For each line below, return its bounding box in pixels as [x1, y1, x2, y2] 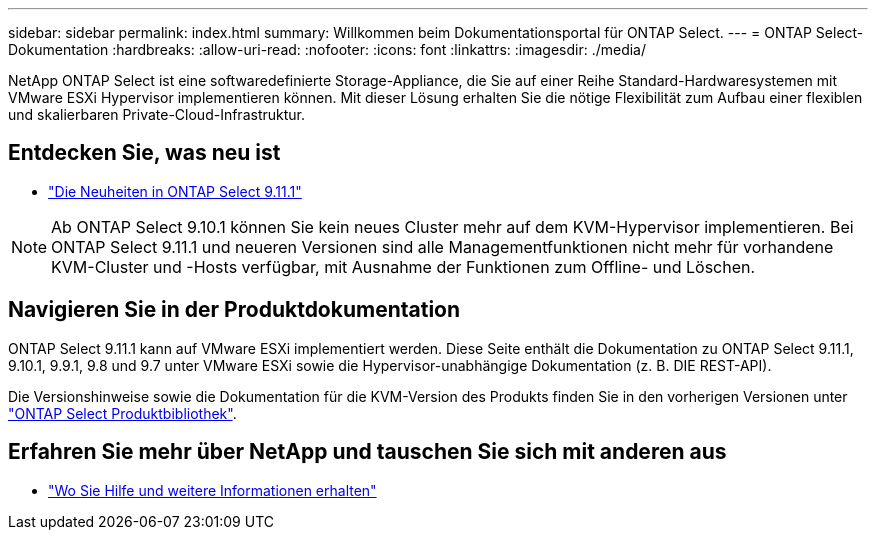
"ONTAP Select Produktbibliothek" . [8, 404, 237, 422]
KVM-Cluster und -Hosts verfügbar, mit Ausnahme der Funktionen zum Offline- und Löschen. [51, 256, 756, 277]
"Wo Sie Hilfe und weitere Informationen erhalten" [48, 481, 377, 499]
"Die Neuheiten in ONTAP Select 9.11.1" [48, 182, 302, 200]
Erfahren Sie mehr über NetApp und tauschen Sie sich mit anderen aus [8, 439, 727, 465]
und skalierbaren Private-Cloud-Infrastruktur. [8, 106, 305, 123]
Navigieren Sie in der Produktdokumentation [8, 297, 461, 323]
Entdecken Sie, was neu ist [8, 140, 281, 166]
